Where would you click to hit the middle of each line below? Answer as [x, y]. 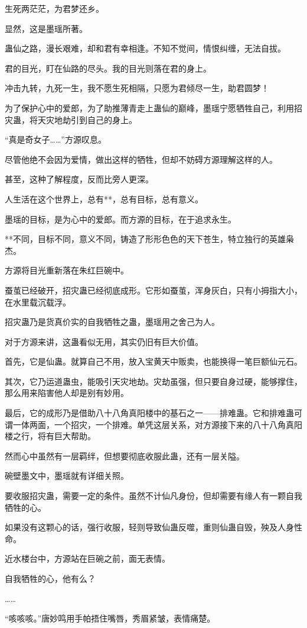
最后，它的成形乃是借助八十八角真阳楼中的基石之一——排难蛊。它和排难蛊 [149, 413]
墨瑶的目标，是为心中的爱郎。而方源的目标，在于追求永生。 [120, 219]
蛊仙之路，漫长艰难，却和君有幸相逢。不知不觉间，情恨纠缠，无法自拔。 [145, 48]
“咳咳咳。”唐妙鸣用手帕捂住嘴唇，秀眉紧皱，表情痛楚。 [110, 618]
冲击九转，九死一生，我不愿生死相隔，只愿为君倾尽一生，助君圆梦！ [137, 88]
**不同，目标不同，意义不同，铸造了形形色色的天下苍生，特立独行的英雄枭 [149, 239]
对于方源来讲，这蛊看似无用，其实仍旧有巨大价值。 [104, 341]
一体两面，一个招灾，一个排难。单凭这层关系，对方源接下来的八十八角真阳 [157, 424]
